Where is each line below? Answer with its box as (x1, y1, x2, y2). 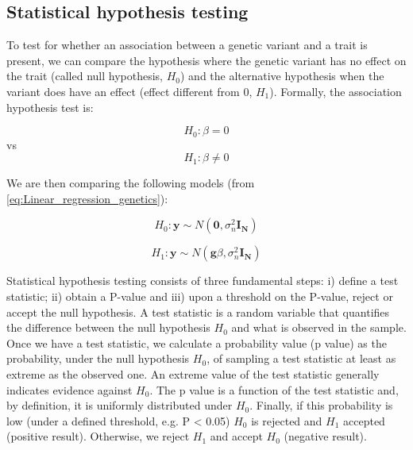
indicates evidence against (6, 381, 133, 398)
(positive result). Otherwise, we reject (6, 428, 190, 444)
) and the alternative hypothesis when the (179, 67, 384, 84)
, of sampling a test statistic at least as (206, 350, 396, 367)
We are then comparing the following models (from (6, 175, 255, 191)
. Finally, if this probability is (249, 397, 393, 413)
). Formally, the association (269, 83, 402, 99)
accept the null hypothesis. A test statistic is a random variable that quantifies (6, 303, 390, 320)
